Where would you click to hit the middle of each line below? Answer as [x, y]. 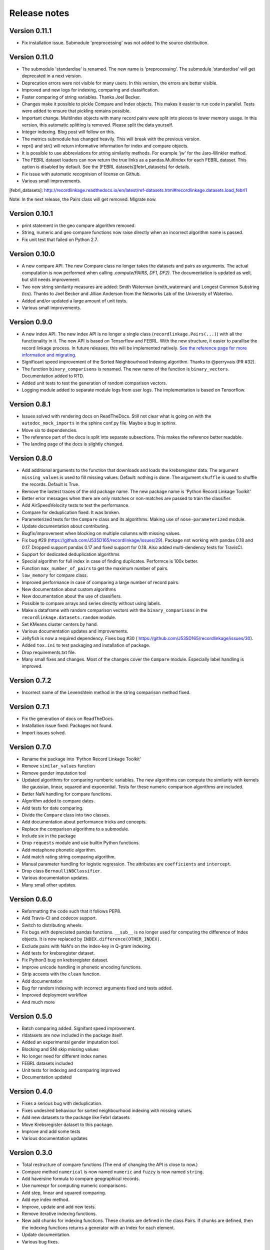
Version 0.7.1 [29, 707]
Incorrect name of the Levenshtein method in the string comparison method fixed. [106, 692]
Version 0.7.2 [30, 681]
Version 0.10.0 [32, 254]
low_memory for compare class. [55, 575]
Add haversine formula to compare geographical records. [81, 1178]
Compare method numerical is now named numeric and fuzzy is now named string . [113, 1171]
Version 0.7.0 [30, 747]
